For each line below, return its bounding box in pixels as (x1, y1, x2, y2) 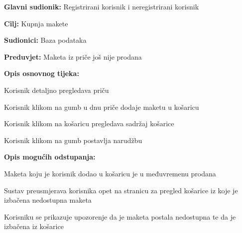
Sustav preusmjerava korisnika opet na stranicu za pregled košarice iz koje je (4, 185, 238, 195)
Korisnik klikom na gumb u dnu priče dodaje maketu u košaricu (4, 101, 199, 112)
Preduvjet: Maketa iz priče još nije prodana (4, 51, 142, 62)
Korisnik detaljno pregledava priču (4, 84, 109, 95)
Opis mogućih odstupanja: (4, 152, 96, 162)
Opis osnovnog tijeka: (4, 68, 79, 78)
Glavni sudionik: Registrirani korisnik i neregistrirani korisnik (4, 1, 199, 11)
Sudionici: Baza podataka (4, 35, 87, 45)
